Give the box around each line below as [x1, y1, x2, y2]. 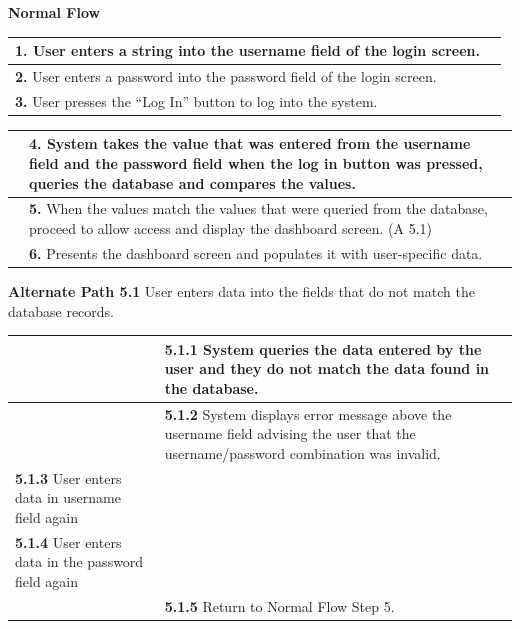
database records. [8, 300, 115, 321]
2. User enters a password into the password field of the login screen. [15, 65, 437, 86]
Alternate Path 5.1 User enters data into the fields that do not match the [8, 280, 475, 301]
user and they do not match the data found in [164, 358, 490, 379]
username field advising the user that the [164, 423, 416, 444]
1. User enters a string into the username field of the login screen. [15, 40, 480, 61]
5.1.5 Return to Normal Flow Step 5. [164, 595, 395, 616]
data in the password [15, 551, 144, 572]
